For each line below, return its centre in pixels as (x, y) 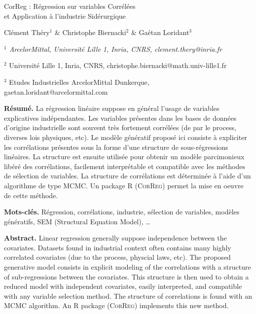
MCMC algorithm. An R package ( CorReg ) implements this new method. (116, 305)
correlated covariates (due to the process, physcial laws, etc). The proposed (117, 257)
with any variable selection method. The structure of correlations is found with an (128, 296)
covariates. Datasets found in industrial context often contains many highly (118, 247)
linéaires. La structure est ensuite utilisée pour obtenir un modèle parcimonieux (124, 157)
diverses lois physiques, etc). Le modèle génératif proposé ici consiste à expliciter (126, 137)
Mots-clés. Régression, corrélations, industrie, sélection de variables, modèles (122, 212)
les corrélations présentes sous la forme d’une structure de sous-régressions (116, 147)
